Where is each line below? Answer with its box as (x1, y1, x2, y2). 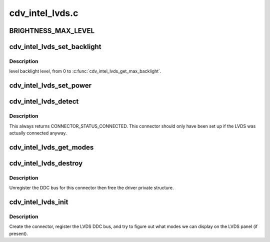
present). (9, 230, 28, 236)
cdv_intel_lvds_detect (9, 97, 79, 106)
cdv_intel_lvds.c (9, 7, 78, 18)
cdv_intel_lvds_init (9, 197, 68, 206)
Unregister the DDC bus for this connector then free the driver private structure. (9, 185, 174, 191)
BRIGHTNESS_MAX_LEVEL (9, 26, 95, 35)
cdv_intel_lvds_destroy (9, 159, 83, 167)
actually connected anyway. (9, 130, 67, 136)
